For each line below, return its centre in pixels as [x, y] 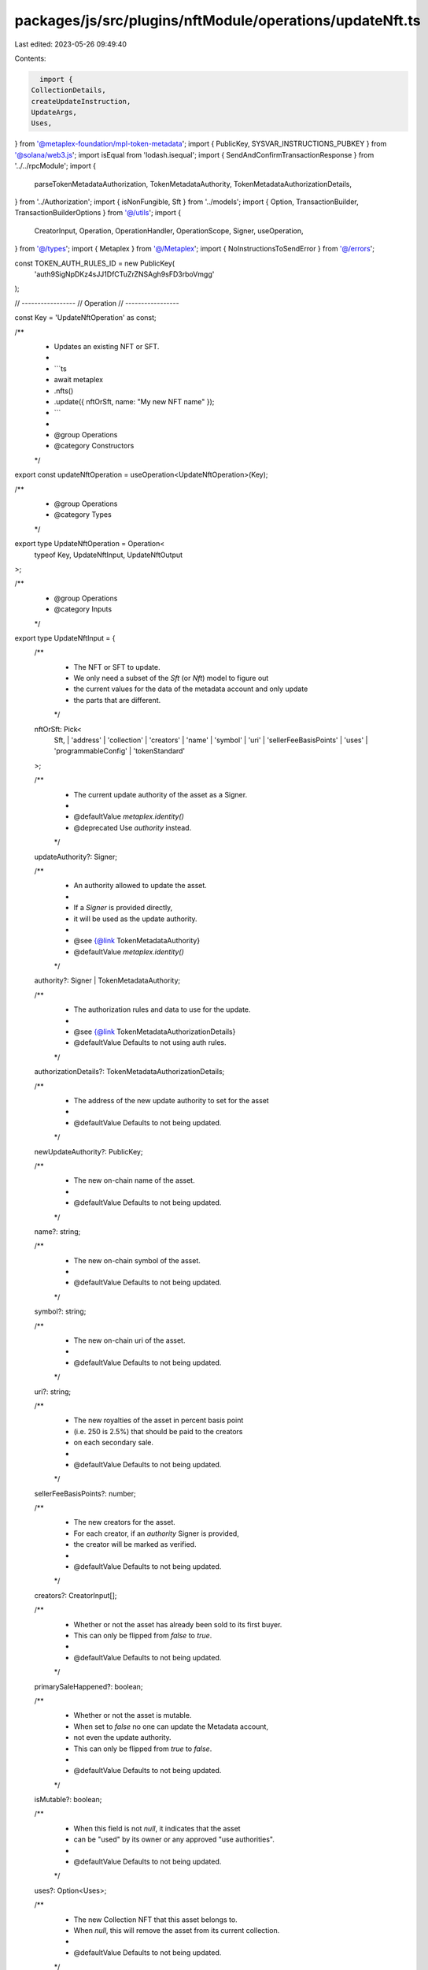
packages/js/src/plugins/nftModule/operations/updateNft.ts [218, 20]
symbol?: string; [60, 1311]
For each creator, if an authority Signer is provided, [156, 1533]
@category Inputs [83, 609]
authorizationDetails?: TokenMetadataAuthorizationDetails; [129, 1072]
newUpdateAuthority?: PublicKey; [89, 1151]
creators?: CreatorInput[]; [76, 1595]
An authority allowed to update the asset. [140, 886]
